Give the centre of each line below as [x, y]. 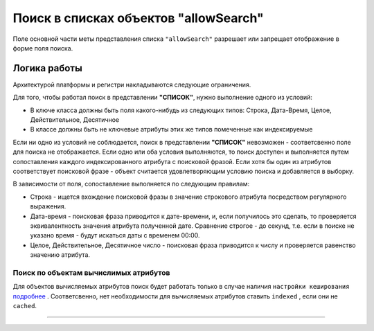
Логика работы [47, 68]
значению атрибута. [60, 255]
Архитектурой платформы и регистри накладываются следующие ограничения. [132, 84]
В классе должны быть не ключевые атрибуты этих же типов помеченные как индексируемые [171, 129]
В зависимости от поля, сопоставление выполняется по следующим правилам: [131, 184]
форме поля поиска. [43, 48]
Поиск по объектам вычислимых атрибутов [91, 272]
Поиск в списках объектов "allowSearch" [139, 18]
